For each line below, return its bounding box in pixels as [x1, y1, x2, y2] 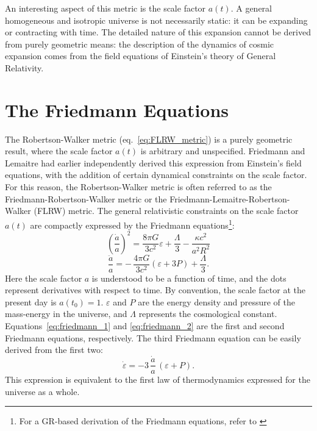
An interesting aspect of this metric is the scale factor [5, 2, 206, 14]
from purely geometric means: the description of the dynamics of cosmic [5, 37, 274, 50]
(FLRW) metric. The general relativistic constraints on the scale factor [34, 204, 299, 217]
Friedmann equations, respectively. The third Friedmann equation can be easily [5, 331, 301, 344]
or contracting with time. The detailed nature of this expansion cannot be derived [5, 26, 311, 38]
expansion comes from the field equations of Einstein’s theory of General [5, 49, 276, 62]
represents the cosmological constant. [138, 307, 277, 320]
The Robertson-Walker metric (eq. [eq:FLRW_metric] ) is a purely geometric [5, 132, 293, 145]
